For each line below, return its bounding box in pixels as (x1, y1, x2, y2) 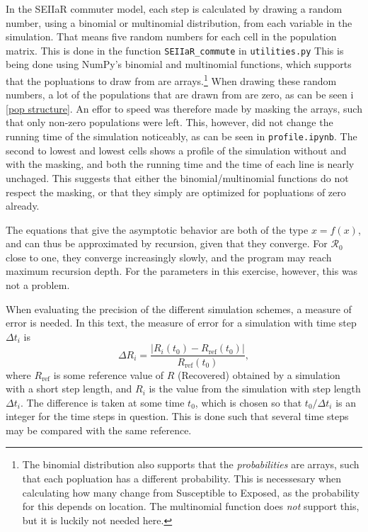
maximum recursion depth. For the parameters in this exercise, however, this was (6, 264, 358, 278)
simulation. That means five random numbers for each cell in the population (6, 29, 337, 44)
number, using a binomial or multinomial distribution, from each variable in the (6, 15, 352, 30)
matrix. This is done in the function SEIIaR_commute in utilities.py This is (6, 43, 344, 57)
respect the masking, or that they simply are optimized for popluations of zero (6, 184, 346, 199)
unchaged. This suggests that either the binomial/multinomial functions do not (6, 170, 349, 185)
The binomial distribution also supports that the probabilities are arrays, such (22, 457, 360, 472)
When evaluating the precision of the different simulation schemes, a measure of (6, 301, 352, 316)
